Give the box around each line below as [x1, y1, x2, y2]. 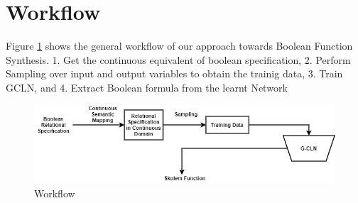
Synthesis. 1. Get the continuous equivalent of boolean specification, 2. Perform [6, 52, 351, 67]
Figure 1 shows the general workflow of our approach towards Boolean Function [6, 38, 353, 53]
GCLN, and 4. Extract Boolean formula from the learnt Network [6, 79, 288, 94]
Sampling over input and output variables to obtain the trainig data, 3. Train [6, 66, 343, 81]
